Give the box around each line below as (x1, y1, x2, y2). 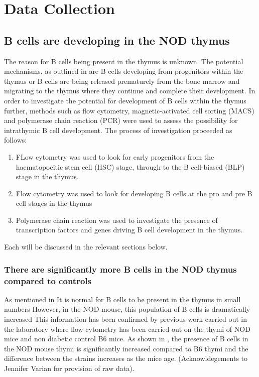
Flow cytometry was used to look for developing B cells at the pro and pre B (16, 188, 252, 198)
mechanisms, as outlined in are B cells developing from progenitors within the (4, 66, 243, 76)
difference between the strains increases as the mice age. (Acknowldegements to (4, 353, 248, 363)
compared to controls (4, 274, 91, 287)
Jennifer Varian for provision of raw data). (4, 362, 135, 373)
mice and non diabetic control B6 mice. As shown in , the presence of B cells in (4, 333, 248, 344)
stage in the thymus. (16, 171, 79, 182)
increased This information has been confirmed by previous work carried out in (4, 314, 247, 324)
